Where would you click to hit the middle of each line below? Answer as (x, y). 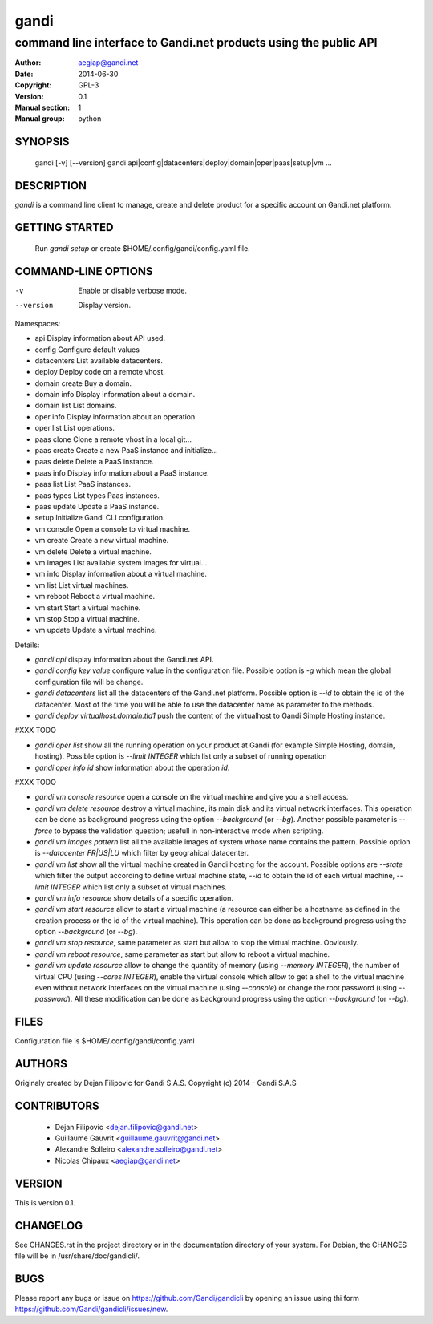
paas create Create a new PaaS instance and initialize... (126, 451)
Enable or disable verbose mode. (133, 290)
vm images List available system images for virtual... (121, 562)
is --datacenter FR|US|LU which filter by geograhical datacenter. (142, 853)
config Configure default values (87, 350)
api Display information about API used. (100, 338)
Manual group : (40, 119)
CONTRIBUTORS (57, 1106)
